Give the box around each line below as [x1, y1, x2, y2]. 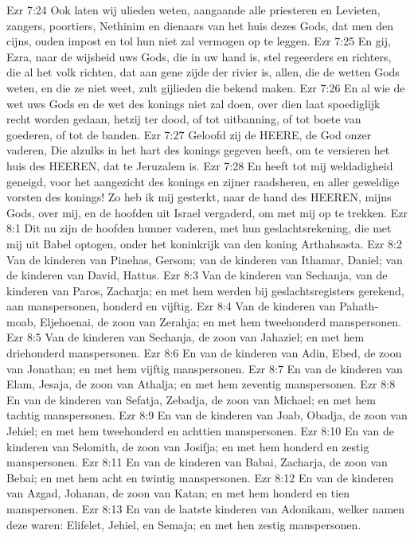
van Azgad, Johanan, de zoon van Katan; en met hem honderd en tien [6, 485, 350, 501]
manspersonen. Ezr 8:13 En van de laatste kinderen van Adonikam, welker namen [6, 501, 405, 517]
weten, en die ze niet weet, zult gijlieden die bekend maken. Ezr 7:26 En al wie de [6, 79, 405, 96]
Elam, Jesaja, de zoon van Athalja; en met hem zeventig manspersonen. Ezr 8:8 [6, 376, 396, 392]
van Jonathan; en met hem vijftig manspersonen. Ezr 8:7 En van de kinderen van [6, 360, 403, 376]
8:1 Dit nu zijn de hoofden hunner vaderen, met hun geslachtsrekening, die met [6, 220, 392, 236]
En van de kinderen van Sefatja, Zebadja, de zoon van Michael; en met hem [6, 391, 376, 407]
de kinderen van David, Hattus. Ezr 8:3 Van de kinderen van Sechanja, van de [6, 267, 388, 283]
